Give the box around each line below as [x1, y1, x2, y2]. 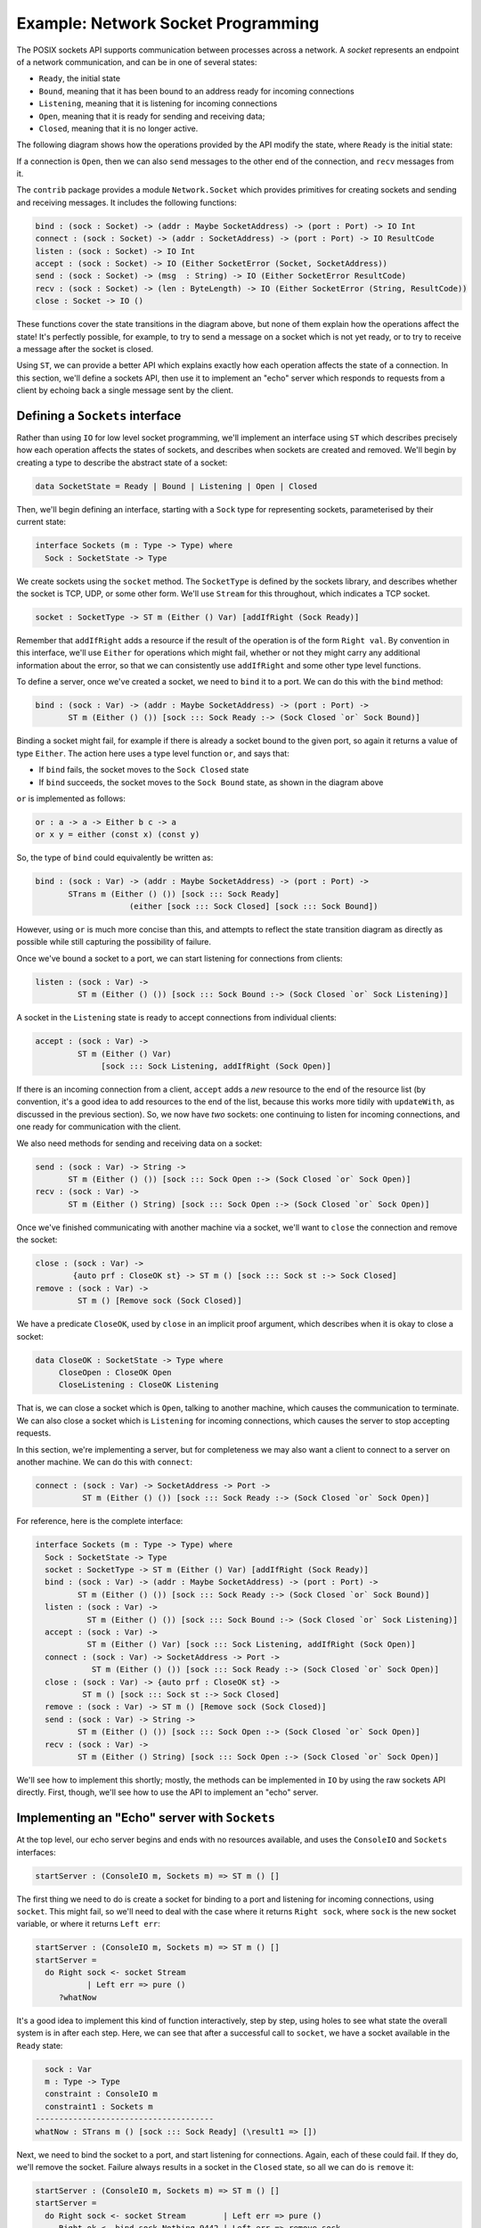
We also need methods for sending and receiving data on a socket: [16, 1137, 263, 1149]
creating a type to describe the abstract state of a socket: [16, 457, 228, 468]
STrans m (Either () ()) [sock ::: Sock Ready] [68, 889, 280, 899]
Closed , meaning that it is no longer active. [38, 123, 199, 134]
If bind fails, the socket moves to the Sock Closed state [38, 765, 249, 775]
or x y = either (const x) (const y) [35, 830, 200, 840]
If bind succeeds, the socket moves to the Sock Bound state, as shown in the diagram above [38, 776, 384, 788]
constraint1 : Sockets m [45, 2101, 153, 2111]
